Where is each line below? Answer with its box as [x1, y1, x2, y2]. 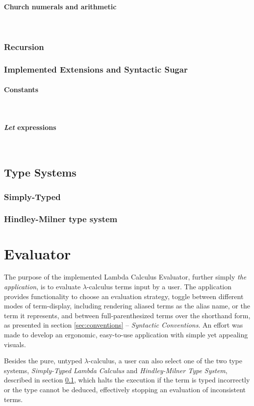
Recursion [4, 41, 44, 53]
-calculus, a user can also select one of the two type [88, 355, 243, 366]
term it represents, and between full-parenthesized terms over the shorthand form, [4, 310, 251, 320]
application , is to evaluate [4, 281, 81, 292]
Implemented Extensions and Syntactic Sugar [4, 63, 188, 76]
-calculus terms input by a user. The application [86, 281, 232, 292]
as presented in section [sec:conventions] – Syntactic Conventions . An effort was [4, 320, 243, 330]
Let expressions [4, 122, 56, 132]
